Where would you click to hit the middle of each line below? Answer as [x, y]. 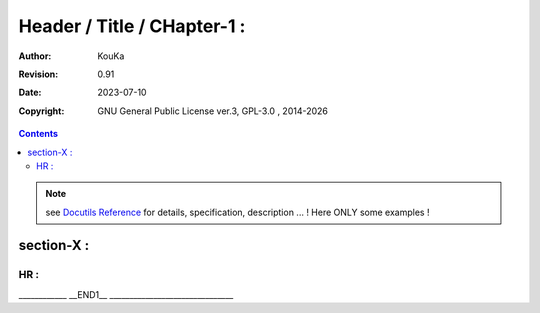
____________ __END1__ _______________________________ [126, 294]
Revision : [38, 74]
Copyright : [41, 111]
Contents [38, 134]
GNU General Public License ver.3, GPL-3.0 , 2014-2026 [213, 111]
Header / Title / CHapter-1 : [132, 26]
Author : [35, 56]
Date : [30, 92]
